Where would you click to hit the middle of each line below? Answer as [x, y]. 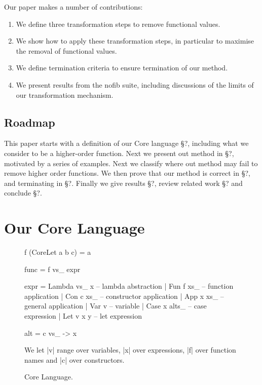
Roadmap [30, 122]
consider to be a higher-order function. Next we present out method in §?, [119, 153]
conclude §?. [23, 193]
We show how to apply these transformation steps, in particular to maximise [135, 41]
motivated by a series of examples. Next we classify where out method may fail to [131, 163]
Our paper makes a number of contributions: [73, 7]
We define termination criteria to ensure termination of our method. [122, 68]
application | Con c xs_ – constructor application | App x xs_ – [124, 296]
